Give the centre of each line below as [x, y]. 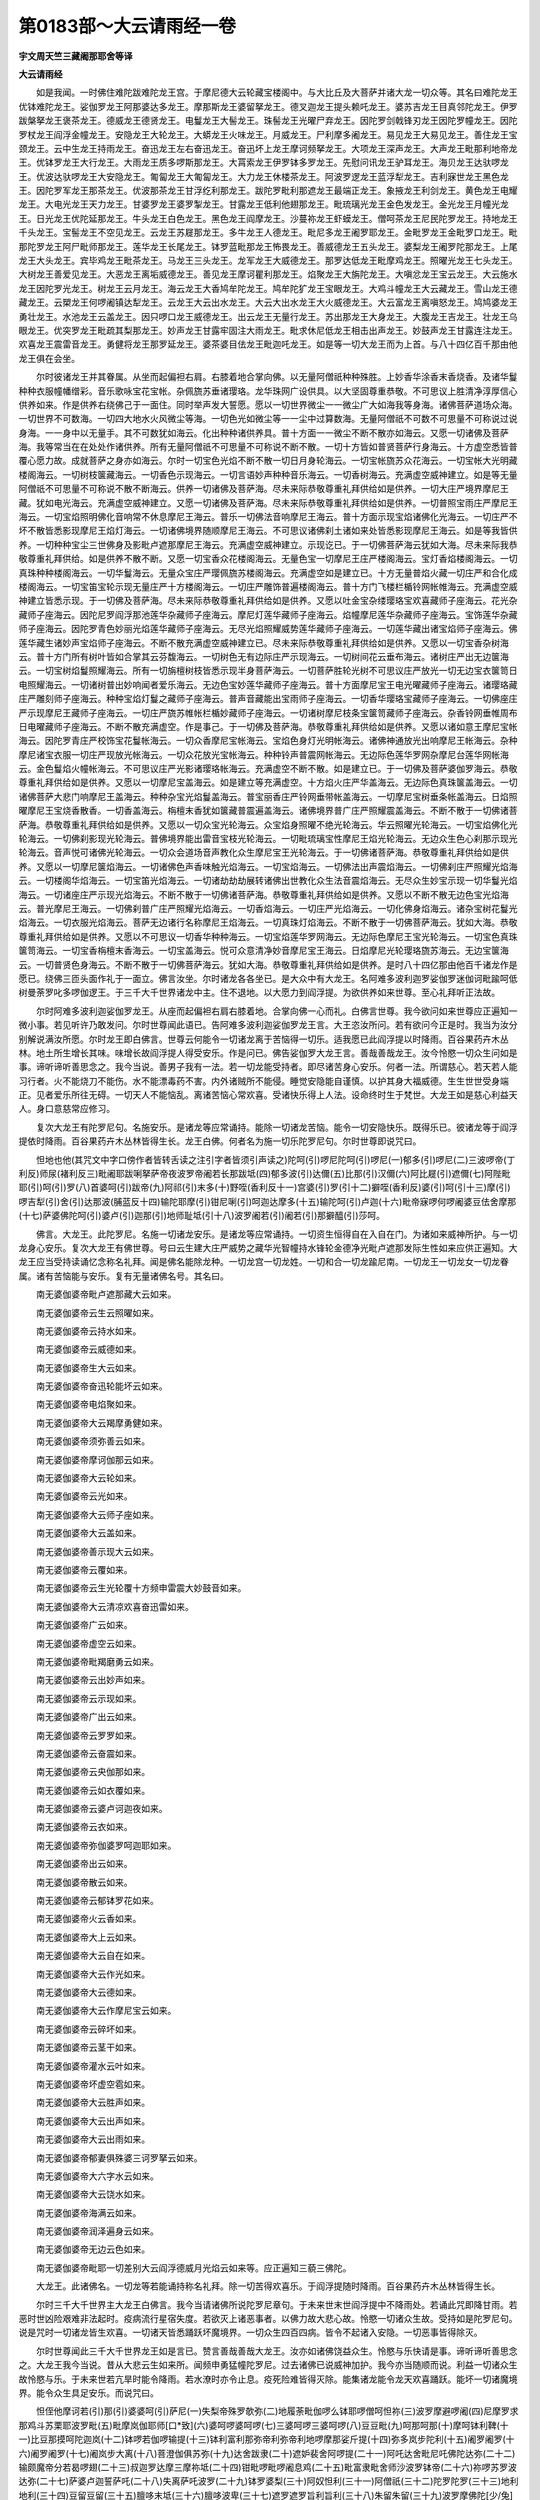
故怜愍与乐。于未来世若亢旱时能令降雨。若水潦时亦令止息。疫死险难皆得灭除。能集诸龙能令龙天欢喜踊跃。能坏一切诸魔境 [268, 2379]
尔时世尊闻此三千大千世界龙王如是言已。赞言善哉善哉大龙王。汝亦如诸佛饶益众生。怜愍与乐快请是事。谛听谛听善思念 [276, 2351]
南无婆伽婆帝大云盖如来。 [88, 1533]
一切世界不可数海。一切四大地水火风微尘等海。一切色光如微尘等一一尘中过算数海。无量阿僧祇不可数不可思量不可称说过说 [268, 419]
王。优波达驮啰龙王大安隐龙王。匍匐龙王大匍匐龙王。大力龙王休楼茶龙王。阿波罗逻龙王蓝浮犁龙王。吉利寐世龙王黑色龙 [263, 176]
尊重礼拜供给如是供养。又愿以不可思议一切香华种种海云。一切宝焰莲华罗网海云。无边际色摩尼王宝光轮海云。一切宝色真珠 [268, 936]
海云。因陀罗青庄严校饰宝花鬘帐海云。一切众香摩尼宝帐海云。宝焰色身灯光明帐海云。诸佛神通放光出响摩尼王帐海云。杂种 [268, 741]
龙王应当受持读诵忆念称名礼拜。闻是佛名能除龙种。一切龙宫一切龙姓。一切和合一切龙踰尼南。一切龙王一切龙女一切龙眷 [263, 1262]
